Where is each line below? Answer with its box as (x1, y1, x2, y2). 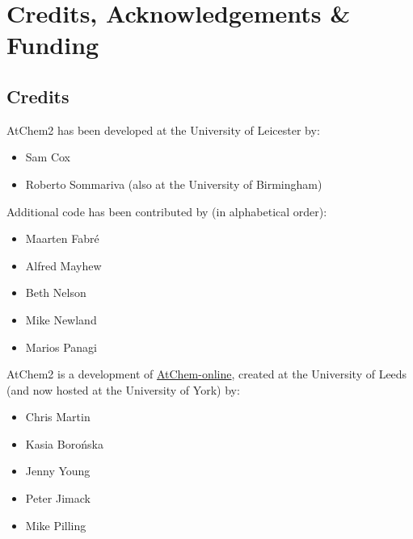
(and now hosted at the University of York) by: (6, 381, 240, 398)
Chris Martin (25, 408, 91, 425)
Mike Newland (25, 311, 97, 328)
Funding (6, 28, 99, 61)
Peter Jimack (25, 490, 91, 507)
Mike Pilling (25, 516, 86, 533)
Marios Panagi (25, 338, 98, 355)
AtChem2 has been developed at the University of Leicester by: (6, 121, 320, 138)
